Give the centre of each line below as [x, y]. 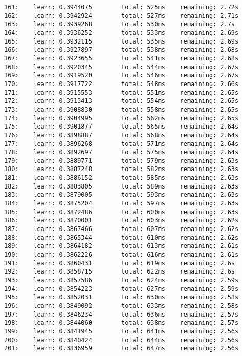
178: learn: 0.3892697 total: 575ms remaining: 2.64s [122, 152]
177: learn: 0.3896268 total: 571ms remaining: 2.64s [122, 144]
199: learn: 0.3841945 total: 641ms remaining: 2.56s [122, 331]
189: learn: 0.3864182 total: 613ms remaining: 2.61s [122, 246]
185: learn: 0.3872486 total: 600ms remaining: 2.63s [122, 212]
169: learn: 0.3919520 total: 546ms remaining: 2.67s [122, 76]
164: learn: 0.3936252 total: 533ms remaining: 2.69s [122, 33]
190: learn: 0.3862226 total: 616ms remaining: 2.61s [122, 255]
